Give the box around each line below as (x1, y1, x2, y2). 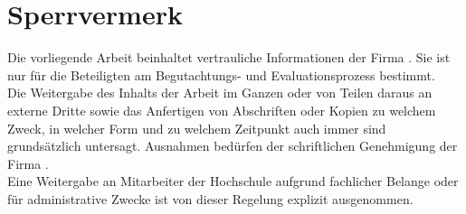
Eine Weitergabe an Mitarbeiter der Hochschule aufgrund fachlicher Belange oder (7, 172, 459, 191)
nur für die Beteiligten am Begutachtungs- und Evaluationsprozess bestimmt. (7, 65, 435, 84)
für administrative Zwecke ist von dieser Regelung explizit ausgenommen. (7, 189, 414, 208)
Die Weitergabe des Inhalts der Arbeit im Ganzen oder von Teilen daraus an (7, 83, 433, 102)
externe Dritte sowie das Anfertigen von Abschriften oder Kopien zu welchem (7, 100, 436, 119)
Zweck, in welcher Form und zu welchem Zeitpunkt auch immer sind (7, 118, 386, 137)
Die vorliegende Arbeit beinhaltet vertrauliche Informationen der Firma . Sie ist (7, 48, 451, 67)
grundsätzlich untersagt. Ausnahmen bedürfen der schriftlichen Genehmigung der (7, 136, 458, 155)
